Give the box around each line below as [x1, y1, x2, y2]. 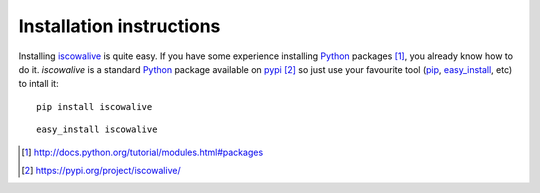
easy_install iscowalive [36, 124, 158, 135]
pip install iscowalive [36, 101, 153, 112]
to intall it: [18, 78, 59, 90]
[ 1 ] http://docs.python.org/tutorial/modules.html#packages [21, 146, 264, 158]
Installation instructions [18, 15, 221, 37]
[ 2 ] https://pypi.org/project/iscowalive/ [21, 164, 181, 176]
